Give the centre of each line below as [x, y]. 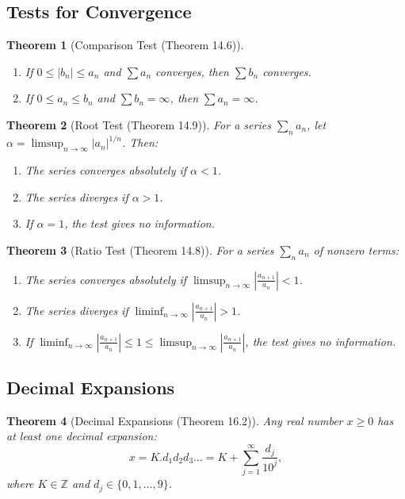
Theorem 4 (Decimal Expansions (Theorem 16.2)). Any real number [175, 420]
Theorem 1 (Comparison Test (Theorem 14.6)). [125, 45]
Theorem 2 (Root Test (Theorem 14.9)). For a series [139, 124]
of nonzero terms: [356, 249]
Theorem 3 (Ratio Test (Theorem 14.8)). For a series [140, 249]
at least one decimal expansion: [82, 436]
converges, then [192, 71]
